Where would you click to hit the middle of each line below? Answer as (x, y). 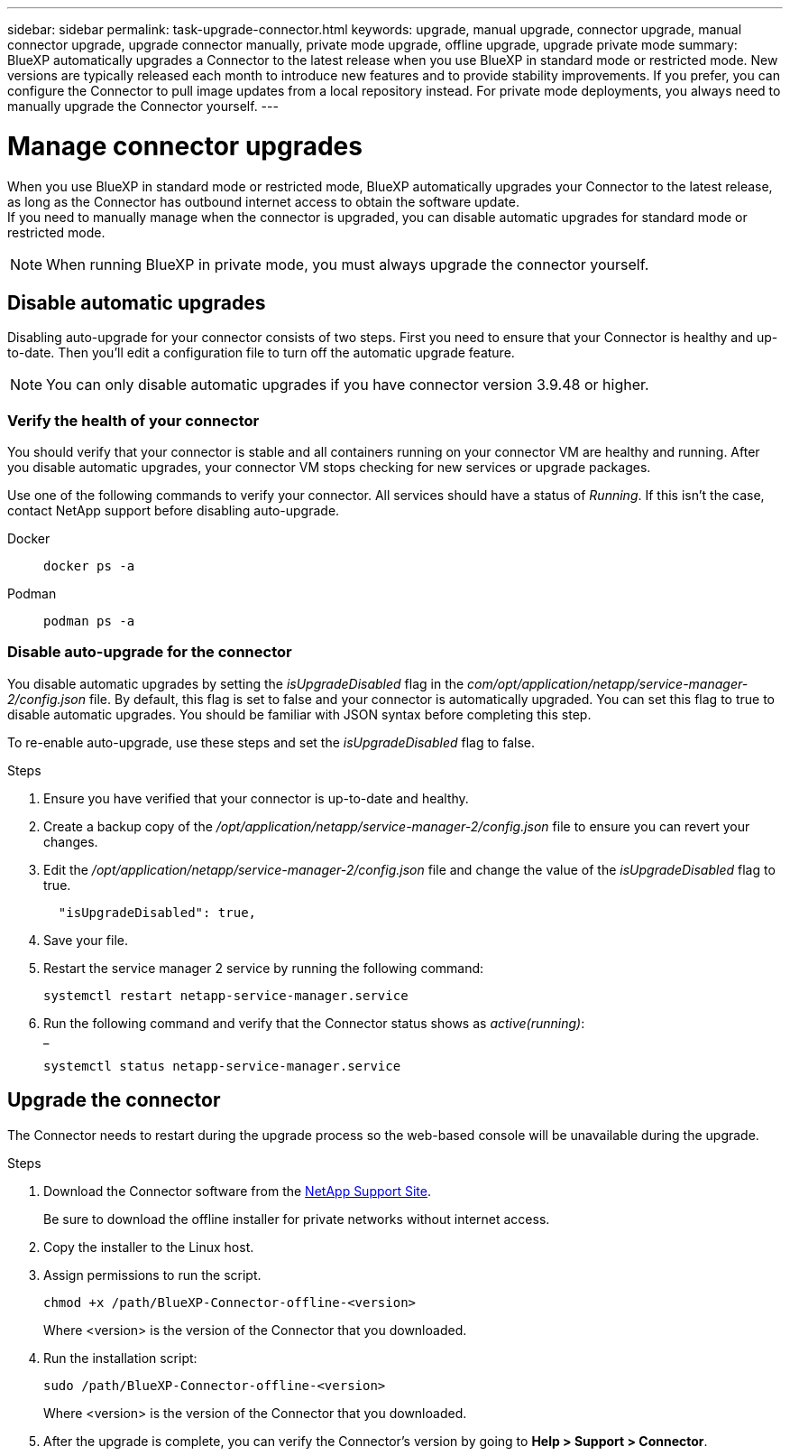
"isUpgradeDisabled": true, (157, 912)
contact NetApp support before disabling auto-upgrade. (174, 511)
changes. (71, 841)
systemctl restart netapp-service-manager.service (226, 995)
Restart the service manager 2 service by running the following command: (264, 968)
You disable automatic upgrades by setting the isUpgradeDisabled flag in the (236, 683)
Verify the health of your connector (133, 420)
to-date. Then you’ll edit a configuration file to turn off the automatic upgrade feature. (261, 353)
